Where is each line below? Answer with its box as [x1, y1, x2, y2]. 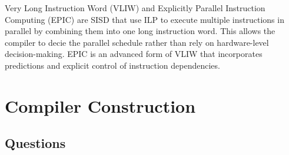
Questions [5, 134, 66, 152]
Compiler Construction [5, 93, 196, 117]
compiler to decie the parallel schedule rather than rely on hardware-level [5, 36, 269, 48]
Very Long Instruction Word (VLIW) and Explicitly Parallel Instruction [5, 2, 265, 14]
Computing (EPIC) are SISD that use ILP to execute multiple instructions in [5, 13, 284, 25]
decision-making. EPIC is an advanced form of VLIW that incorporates [5, 48, 263, 60]
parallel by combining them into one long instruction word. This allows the [5, 25, 275, 37]
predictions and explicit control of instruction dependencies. [5, 59, 220, 71]
